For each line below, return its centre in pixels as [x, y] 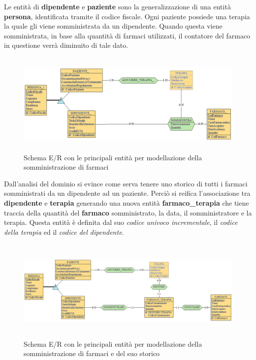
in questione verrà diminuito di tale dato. [66, 45]
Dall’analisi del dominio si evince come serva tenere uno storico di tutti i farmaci [126, 183]
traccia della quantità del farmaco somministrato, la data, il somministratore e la [128, 212]
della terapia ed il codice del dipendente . [64, 232]
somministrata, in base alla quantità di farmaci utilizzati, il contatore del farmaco [127, 35]
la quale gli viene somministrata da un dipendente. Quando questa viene [113, 26]
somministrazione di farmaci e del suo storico [92, 353]
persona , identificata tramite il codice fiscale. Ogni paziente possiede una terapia [127, 16]
